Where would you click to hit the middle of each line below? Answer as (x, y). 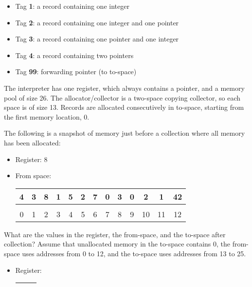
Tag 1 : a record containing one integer (72, 6)
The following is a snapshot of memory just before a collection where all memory (125, 133)
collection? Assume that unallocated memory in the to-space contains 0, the (117, 244)
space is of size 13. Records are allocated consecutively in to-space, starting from (124, 107)
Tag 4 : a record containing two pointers (74, 55)
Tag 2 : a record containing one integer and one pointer (97, 22)
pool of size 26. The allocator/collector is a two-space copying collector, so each (122, 97)
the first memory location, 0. (47, 116)
